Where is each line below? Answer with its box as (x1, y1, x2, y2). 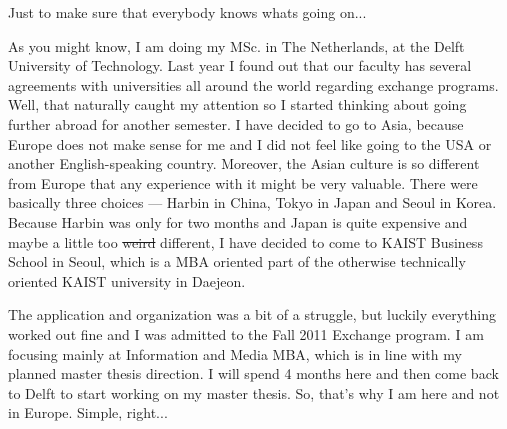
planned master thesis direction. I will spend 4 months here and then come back (8, 363, 499, 384)
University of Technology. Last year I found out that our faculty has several (8, 55, 472, 76)
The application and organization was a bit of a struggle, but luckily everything (8, 304, 496, 325)
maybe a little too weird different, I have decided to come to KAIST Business (8, 231, 483, 252)
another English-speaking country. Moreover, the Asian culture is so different (8, 153, 480, 174)
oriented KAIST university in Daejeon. (8, 270, 246, 291)
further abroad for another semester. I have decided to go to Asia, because (8, 113, 464, 134)
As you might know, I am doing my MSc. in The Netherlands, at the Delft (8, 35, 465, 56)
